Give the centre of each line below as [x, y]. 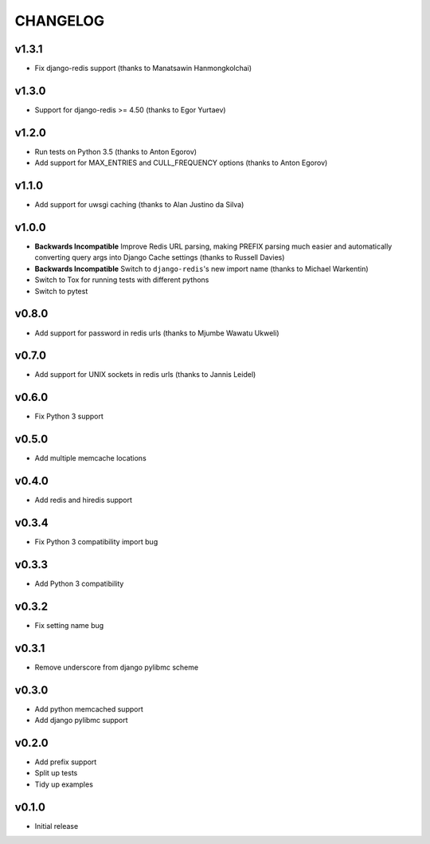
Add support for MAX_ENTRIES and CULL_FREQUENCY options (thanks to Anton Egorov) [181, 163]
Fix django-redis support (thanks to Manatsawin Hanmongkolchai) [143, 69]
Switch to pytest [61, 291]
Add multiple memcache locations [90, 458]
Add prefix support [66, 762]
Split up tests [56, 773]
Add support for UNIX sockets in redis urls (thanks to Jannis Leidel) [145, 375]
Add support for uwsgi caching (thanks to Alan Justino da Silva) [139, 205]
